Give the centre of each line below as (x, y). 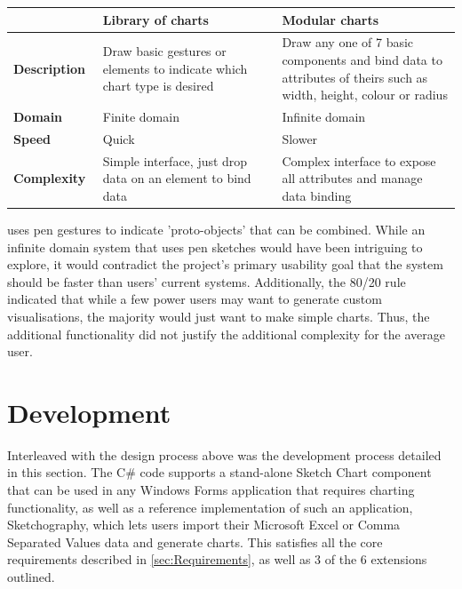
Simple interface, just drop (175, 160)
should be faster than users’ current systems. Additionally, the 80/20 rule (207, 281)
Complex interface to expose (359, 160)
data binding (317, 195)
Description (50, 68)
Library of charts (155, 19)
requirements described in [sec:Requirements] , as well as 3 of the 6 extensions (217, 559)
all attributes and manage (352, 178)
